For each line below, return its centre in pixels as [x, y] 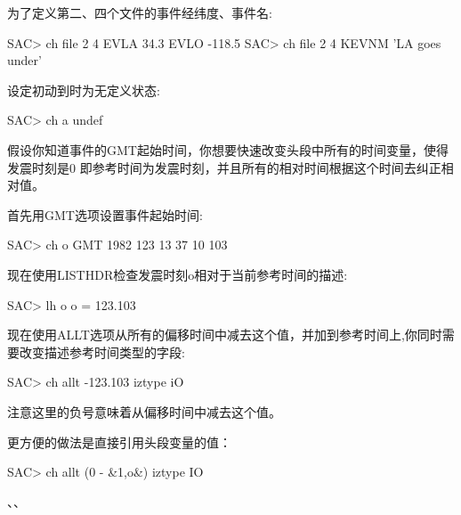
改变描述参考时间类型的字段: [102, 352]
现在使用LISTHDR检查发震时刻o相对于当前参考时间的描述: [178, 274]
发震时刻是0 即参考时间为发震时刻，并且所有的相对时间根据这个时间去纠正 [224, 167]
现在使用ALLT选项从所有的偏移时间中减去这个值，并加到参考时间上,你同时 [225, 335]
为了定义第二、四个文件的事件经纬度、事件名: [140, 12]
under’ [24, 60]
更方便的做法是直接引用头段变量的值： [119, 441]
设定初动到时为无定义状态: [84, 90]
